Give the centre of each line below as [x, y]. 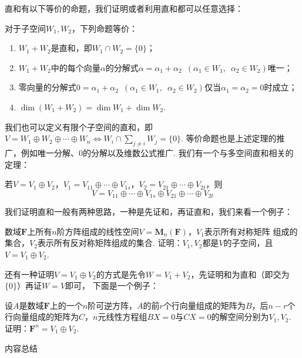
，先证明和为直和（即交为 [240, 274]
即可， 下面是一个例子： [112, 286]
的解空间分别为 [240, 317]
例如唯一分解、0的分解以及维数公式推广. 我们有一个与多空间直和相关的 [157, 152]
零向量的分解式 [47, 87]
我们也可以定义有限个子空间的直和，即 [79, 126]
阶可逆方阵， [113, 305]
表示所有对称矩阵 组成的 [251, 231]
